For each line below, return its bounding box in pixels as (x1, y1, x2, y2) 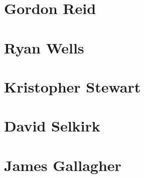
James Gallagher (4, 154, 121, 175)
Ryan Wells (4, 37, 84, 57)
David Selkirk (4, 115, 100, 136)
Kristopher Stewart (4, 76, 141, 96)
